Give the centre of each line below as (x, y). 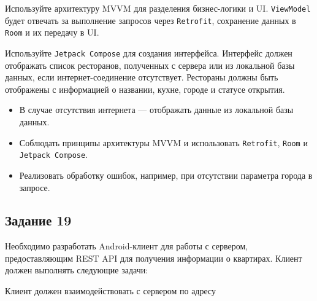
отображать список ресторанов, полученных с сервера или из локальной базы (150, 65)
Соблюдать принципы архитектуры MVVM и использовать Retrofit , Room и (163, 142)
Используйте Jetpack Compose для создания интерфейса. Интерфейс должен (149, 53)
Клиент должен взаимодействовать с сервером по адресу (111, 291)
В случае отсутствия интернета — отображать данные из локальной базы (156, 110)
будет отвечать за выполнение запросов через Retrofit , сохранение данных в (151, 20)
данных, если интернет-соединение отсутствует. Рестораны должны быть (142, 77)
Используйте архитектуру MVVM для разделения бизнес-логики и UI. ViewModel (158, 8)
